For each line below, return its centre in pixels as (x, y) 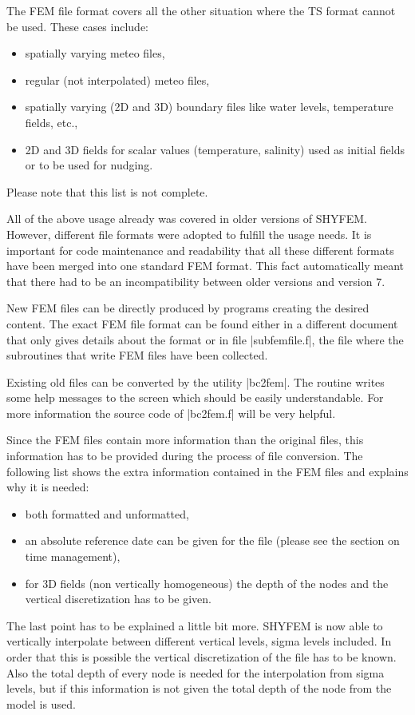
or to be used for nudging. (89, 165)
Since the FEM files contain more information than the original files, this (185, 440)
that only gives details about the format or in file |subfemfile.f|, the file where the (205, 339)
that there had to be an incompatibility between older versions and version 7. (196, 281)
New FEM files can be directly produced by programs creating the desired (188, 308)
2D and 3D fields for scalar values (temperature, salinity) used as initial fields (215, 149)
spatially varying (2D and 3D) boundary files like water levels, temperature (209, 107)
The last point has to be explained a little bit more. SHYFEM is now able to (195, 625)
